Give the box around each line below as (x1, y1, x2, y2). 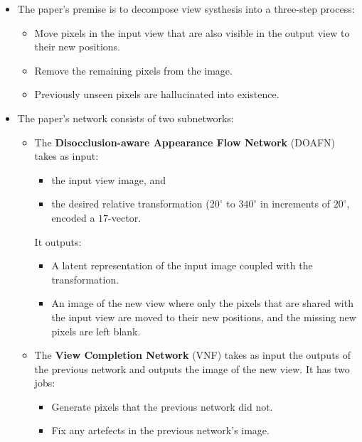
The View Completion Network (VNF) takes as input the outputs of (34, 347, 351, 362)
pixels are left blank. (51, 323, 141, 338)
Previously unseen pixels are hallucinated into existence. (34, 87, 280, 102)
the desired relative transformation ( (51, 196, 210, 211)
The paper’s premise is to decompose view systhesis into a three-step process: (17, 1, 355, 16)
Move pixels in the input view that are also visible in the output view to (34, 25, 350, 40)
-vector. (108, 210, 142, 225)
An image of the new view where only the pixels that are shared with (51, 296, 353, 311)
